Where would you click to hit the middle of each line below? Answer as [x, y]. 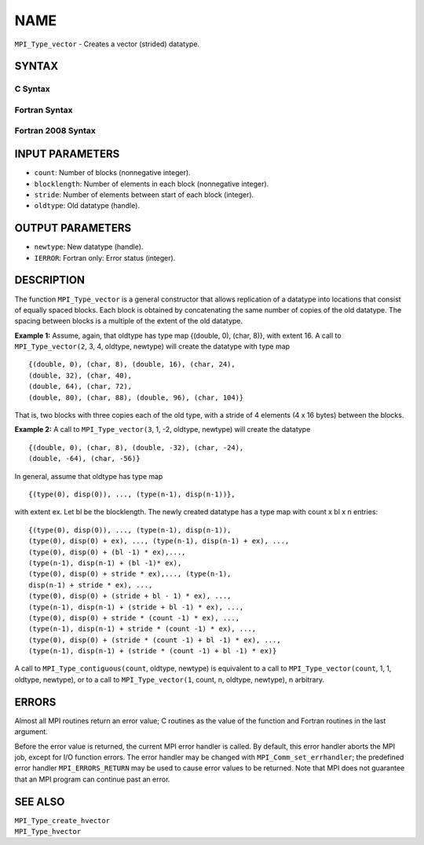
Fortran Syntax [44, 110]
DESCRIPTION [50, 280]
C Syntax [32, 89]
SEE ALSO [40, 801]
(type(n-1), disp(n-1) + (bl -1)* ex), [105, 563]
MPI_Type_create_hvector [62, 820]
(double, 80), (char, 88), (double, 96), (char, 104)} [136, 397]
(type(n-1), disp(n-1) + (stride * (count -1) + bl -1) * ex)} [153, 651]
